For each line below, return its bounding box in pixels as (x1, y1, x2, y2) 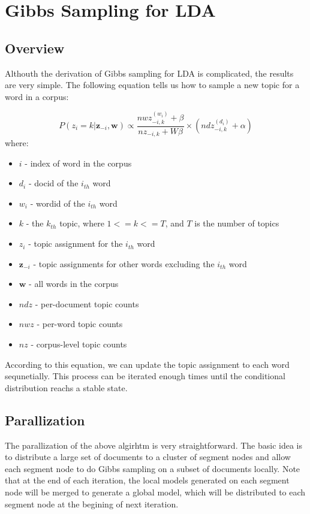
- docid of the (28, 177, 79, 189)
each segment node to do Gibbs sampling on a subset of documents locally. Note (5, 462, 300, 474)
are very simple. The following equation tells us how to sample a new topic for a (5, 78, 300, 91)
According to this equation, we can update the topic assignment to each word (5, 358, 290, 370)
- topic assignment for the (28, 237, 123, 250)
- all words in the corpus (29, 277, 119, 290)
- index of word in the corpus (25, 156, 132, 169)
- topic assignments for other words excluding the (33, 257, 215, 270)
